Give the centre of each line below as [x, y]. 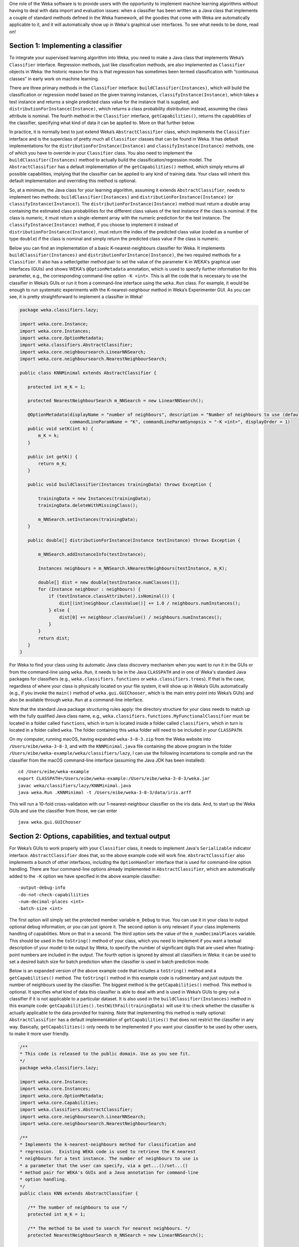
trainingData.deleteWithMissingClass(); [88, 506]
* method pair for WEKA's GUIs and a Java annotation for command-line [109, 1172]
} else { [59, 610]
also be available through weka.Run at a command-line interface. [76, 700]
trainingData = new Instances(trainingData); [95, 498]
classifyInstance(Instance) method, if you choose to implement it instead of [94, 225]
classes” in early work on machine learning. [54, 79]
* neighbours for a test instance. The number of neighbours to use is [109, 1159]
